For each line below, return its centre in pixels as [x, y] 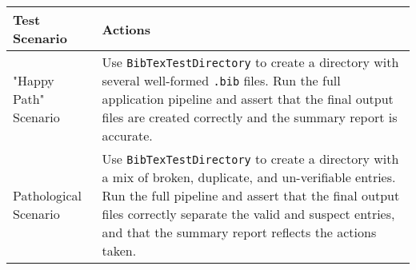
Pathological [48, 195]
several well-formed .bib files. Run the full [221, 80]
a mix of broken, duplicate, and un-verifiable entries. [249, 177]
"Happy [34, 80]
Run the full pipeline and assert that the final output [251, 195]
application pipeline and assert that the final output [248, 99]
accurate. [127, 135]
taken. [119, 250]
